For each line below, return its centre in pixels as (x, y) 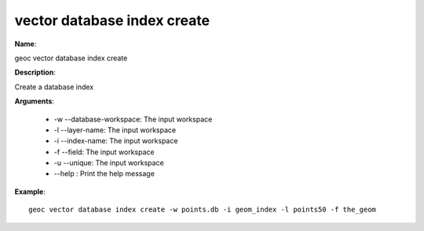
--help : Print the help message (104, 174)
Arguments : (35, 101)
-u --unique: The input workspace (109, 163)
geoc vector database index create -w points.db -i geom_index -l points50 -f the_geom (203, 210)
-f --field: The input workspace (104, 152)
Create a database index (54, 87)
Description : (35, 72)
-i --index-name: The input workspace (116, 141)
